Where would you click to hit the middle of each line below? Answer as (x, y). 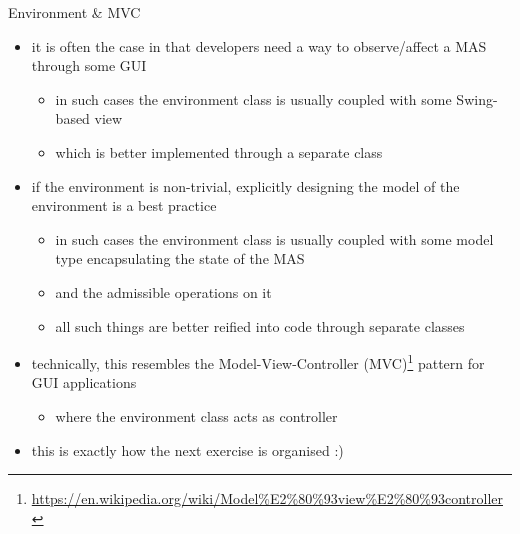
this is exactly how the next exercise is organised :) (187, 449)
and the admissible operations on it (163, 291)
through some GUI (89, 65)
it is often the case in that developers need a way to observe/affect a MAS (259, 45)
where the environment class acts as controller (196, 415)
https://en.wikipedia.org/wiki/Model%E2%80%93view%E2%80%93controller (267, 498)
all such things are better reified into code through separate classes (260, 325)
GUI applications (84, 382)
